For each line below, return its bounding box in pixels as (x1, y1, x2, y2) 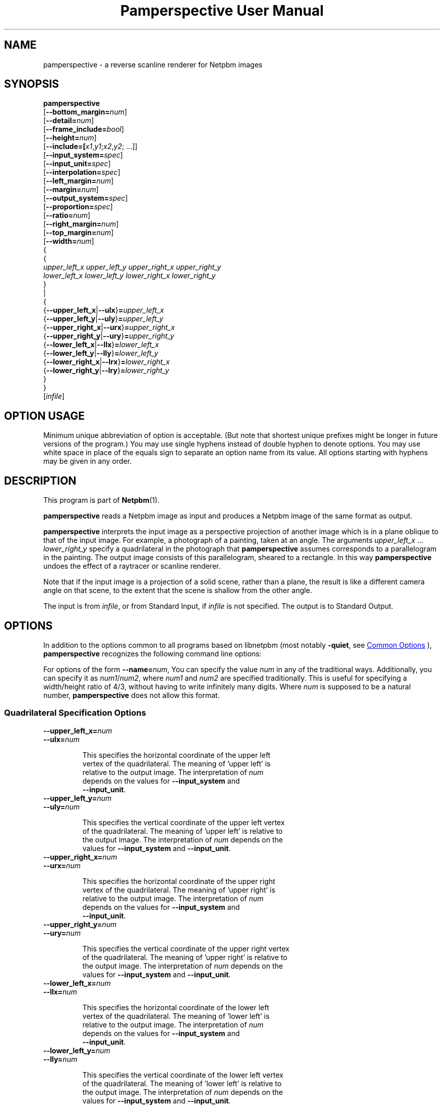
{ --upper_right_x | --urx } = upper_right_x (43, 323, 175, 332)
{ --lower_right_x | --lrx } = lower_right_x (43, 357, 170, 366)
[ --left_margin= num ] (43, 176, 114, 186)
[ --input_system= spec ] (43, 151, 123, 160)
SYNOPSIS (4, 78, 59, 91)
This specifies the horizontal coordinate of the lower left (82, 1003, 269, 1012)
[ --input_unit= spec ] (43, 159, 111, 168)
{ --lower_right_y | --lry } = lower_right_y (43, 366, 169, 375)
